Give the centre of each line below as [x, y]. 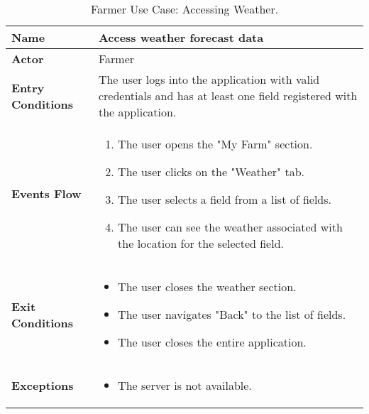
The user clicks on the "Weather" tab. [211, 171]
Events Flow [46, 194]
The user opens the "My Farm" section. [215, 144]
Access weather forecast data [181, 37]
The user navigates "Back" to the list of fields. [232, 314]
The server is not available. [185, 385]
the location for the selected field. [201, 243]
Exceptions [43, 385]
